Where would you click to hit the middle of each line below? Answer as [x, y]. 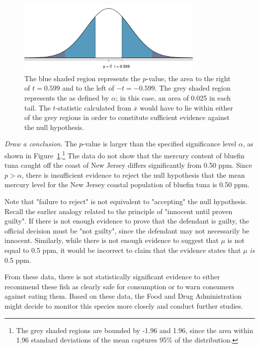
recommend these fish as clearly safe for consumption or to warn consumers [119, 286]
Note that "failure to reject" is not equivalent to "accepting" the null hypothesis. [126, 201]
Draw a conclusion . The [41, 144]
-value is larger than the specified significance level [160, 144]
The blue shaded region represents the [83, 78]
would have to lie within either [186, 107]
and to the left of [88, 88]
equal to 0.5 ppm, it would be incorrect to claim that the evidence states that [123, 250]
